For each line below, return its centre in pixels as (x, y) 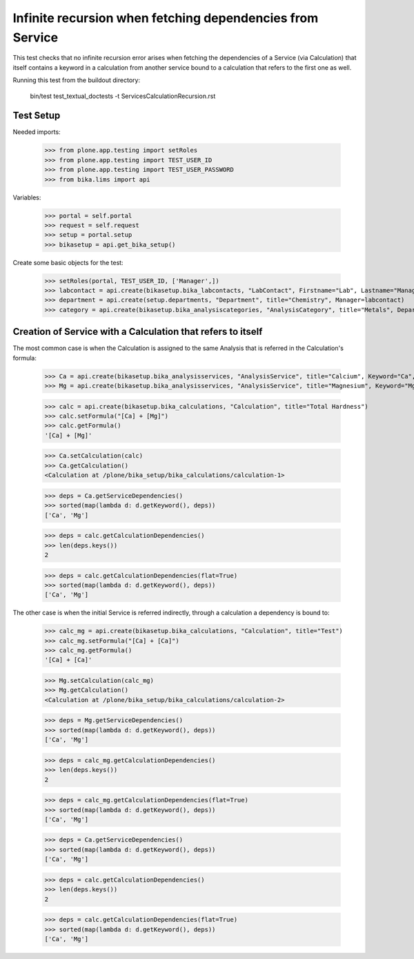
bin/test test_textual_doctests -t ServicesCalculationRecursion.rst (123, 96)
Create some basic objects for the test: (68, 262)
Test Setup (37, 116)
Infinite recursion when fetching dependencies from (166, 18)
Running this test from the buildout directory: (77, 80)
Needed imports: (37, 132)
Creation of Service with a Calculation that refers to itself (138, 332)
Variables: (27, 197)
